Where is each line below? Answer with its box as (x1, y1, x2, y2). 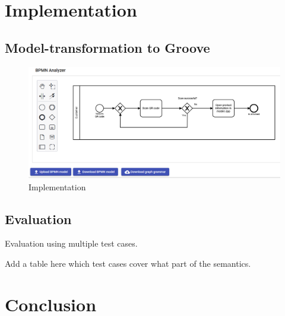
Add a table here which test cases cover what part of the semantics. (5, 257, 251, 269)
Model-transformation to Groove (5, 38, 210, 56)
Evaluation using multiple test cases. (5, 237, 138, 250)
